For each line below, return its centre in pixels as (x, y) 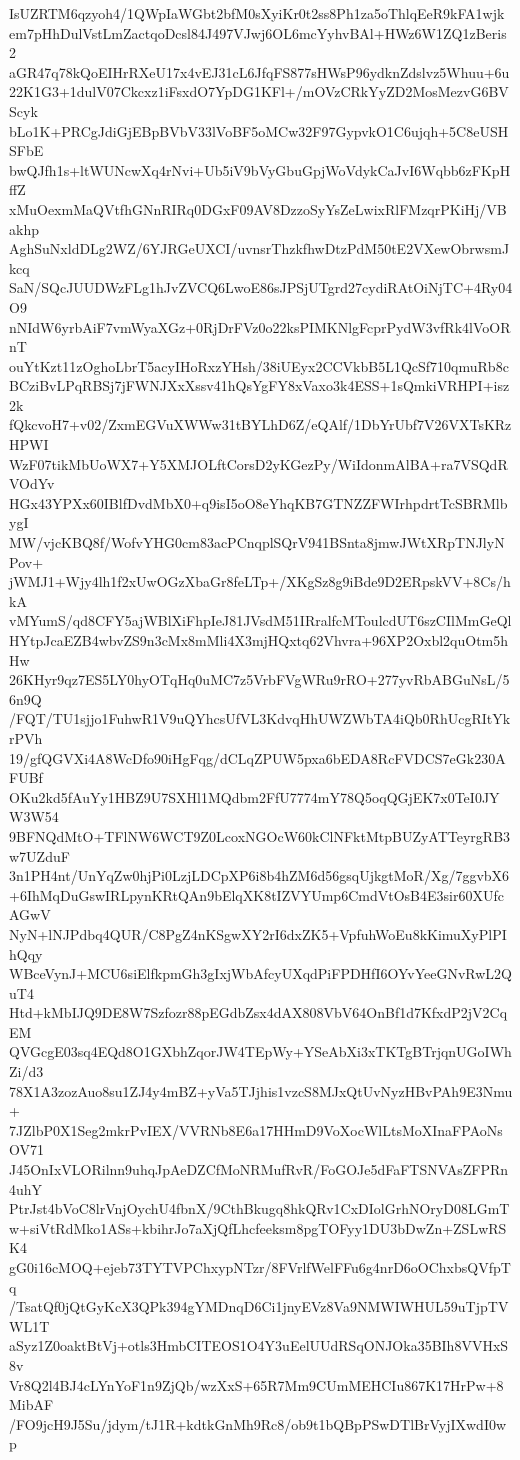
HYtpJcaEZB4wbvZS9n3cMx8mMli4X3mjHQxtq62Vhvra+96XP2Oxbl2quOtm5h (259, 640)
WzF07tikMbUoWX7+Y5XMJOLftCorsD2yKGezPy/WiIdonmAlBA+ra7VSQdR (258, 463)
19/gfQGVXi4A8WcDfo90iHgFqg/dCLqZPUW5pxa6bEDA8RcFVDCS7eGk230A (257, 757)
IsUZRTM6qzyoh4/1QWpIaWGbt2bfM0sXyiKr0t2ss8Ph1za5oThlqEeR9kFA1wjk (257, 13)
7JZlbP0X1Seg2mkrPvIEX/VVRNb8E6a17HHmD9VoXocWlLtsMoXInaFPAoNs (256, 1129)
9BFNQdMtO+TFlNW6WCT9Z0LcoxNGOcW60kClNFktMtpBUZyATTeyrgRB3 (260, 835)
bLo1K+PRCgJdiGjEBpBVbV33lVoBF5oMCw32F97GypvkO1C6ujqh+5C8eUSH (259, 130)
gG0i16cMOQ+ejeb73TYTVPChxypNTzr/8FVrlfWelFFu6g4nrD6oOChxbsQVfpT (260, 1267)
